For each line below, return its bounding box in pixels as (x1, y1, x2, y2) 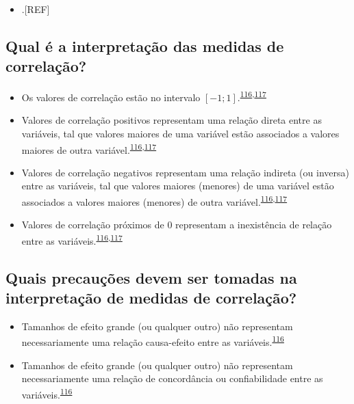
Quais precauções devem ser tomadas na (5, 267, 297, 288)
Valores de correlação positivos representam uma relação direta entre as (21, 113, 322, 127)
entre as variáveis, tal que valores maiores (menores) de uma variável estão (21, 178, 334, 193)
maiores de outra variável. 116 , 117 (21, 140, 157, 157)
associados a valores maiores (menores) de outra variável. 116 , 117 (21, 193, 288, 208)
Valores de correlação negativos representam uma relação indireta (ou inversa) (21, 165, 349, 179)
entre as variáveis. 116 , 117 (21, 231, 123, 247)
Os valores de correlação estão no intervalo (21, 90, 201, 104)
